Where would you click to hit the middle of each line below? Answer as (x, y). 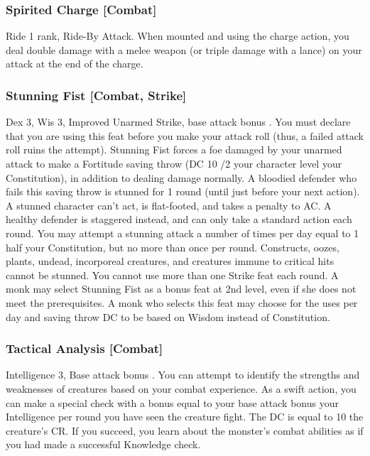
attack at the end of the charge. (75, 64)
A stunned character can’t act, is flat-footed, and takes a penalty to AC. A (169, 205)
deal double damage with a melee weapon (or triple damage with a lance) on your (184, 49)
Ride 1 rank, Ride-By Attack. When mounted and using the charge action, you (178, 36)
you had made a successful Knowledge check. (103, 444)
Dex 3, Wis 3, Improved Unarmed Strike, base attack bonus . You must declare (178, 122)
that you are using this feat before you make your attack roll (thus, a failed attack (185, 135)
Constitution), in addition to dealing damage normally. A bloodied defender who (181, 177)
